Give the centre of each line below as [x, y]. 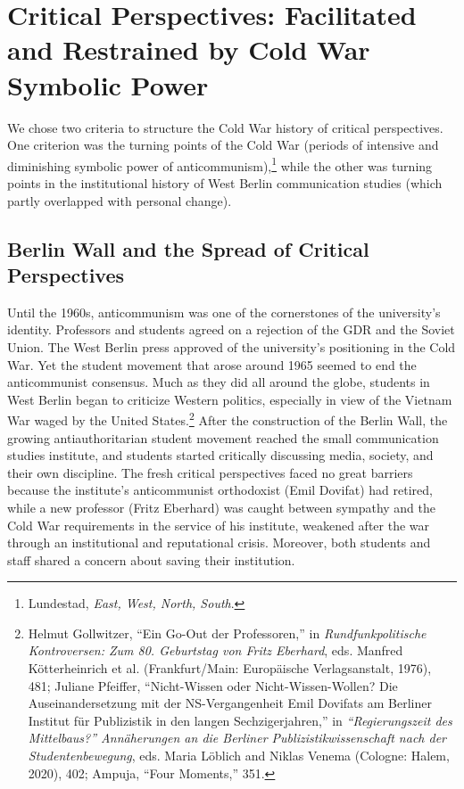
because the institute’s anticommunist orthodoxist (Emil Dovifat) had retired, [220, 490]
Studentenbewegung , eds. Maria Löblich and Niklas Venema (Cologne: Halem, [239, 756]
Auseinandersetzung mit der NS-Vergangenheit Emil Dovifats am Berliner [230, 703]
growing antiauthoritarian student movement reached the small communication [223, 437]
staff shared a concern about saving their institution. [151, 559]
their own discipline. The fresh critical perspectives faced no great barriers [210, 472]
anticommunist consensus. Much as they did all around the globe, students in [219, 382]
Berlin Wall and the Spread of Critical [188, 248]
